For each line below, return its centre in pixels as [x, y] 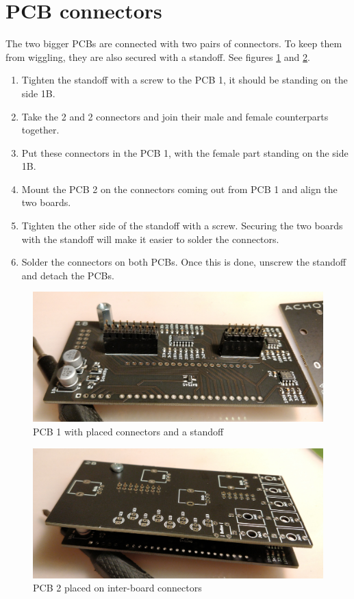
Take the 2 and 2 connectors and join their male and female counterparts [175, 116]
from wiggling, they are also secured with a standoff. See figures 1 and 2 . [158, 56]
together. [40, 130]
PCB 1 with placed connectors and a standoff [128, 432]
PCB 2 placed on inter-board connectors [117, 588]
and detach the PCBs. [68, 275]
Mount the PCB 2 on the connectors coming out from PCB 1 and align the [179, 189]
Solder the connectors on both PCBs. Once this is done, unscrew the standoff [184, 262]
